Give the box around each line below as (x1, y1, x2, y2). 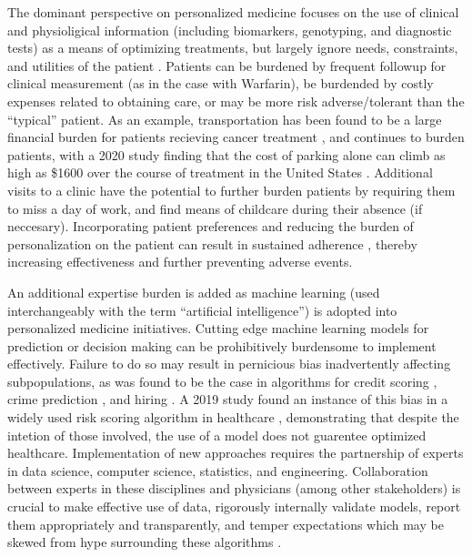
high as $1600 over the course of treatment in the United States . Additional (7, 163, 433, 182)
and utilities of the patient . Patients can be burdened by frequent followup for (7, 56, 447, 75)
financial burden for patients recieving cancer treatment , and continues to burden (7, 127, 465, 147)
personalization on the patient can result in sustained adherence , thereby (7, 234, 417, 253)
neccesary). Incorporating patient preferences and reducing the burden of (7, 217, 414, 236)
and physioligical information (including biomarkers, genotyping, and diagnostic (7, 20, 452, 39)
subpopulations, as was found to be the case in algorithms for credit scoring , (7, 371, 437, 390)
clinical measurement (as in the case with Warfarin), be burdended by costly (7, 74, 434, 93)
